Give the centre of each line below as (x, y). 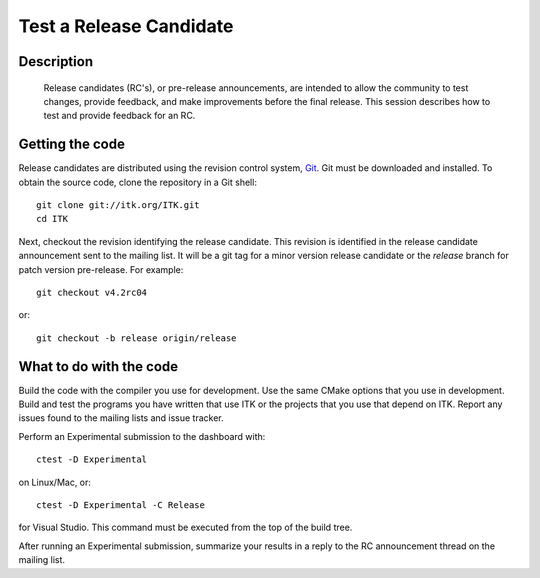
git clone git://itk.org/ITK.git (118, 205)
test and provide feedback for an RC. (119, 116)
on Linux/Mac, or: (55, 482)
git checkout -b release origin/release (136, 338)
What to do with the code (98, 366)
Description (56, 61)
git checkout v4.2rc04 (92, 292)
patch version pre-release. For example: (101, 269)
